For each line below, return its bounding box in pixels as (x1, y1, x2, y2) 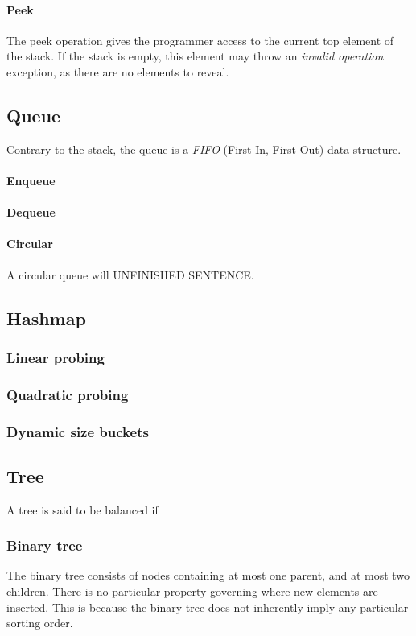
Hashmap (6, 305, 86, 330)
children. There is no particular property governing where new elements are (6, 583, 378, 600)
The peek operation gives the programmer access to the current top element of (6, 31, 394, 48)
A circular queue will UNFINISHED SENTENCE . (6, 266, 254, 283)
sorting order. (6, 614, 73, 631)
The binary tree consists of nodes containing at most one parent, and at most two (6, 567, 410, 584)
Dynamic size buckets (6, 421, 149, 441)
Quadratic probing (6, 384, 129, 404)
